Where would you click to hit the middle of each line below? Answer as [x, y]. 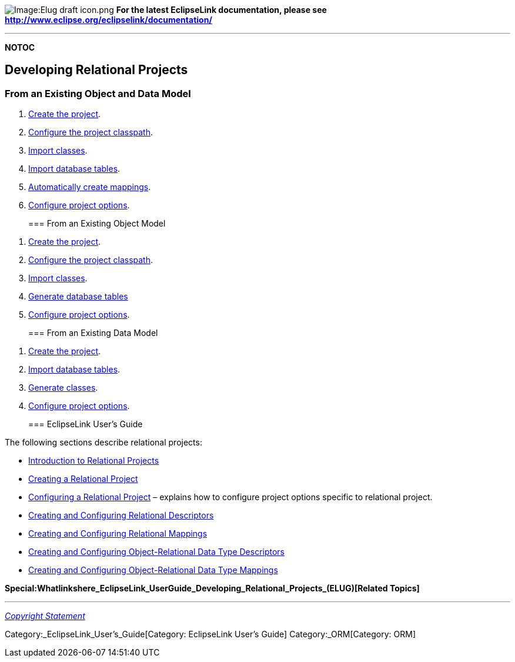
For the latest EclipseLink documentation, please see [221, 10]
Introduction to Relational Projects [94, 461]
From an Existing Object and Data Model [98, 93]
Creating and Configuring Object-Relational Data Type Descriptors [157, 552]
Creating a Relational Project [83, 479]
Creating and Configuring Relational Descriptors [121, 515]
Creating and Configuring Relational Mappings [118, 534]
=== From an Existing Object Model [97, 224]
